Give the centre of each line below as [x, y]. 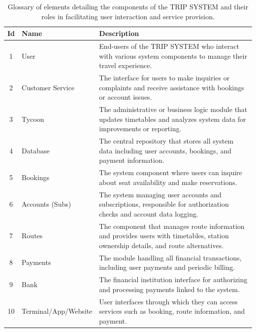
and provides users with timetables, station [164, 236]
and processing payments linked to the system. [169, 289]
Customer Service [48, 87]
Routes [32, 236]
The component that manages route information [172, 226]
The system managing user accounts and [160, 194]
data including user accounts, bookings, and [165, 150]
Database [36, 150]
